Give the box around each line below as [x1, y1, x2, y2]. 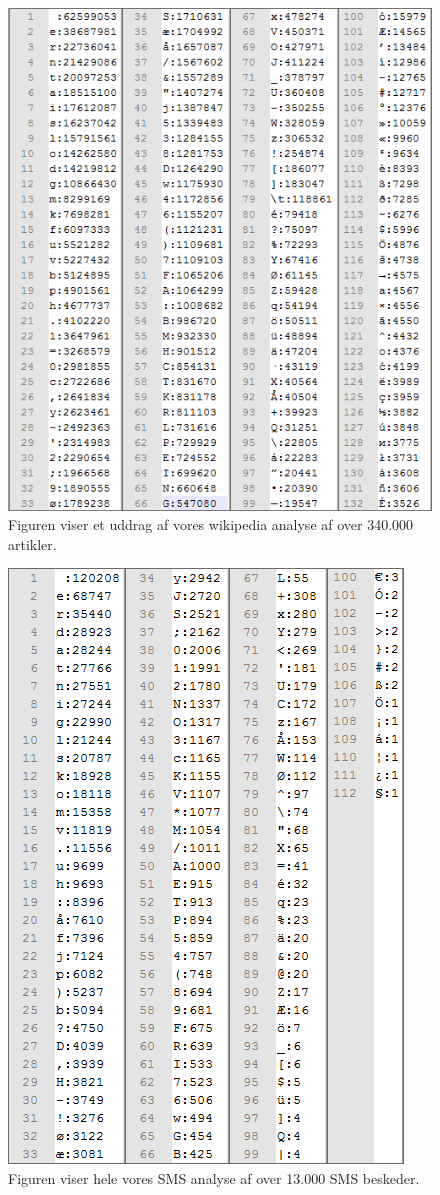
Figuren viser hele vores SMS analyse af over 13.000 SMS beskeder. [8, 1167, 420, 1188]
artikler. [8, 533, 57, 554]
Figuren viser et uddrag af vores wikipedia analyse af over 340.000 [8, 514, 414, 535]
